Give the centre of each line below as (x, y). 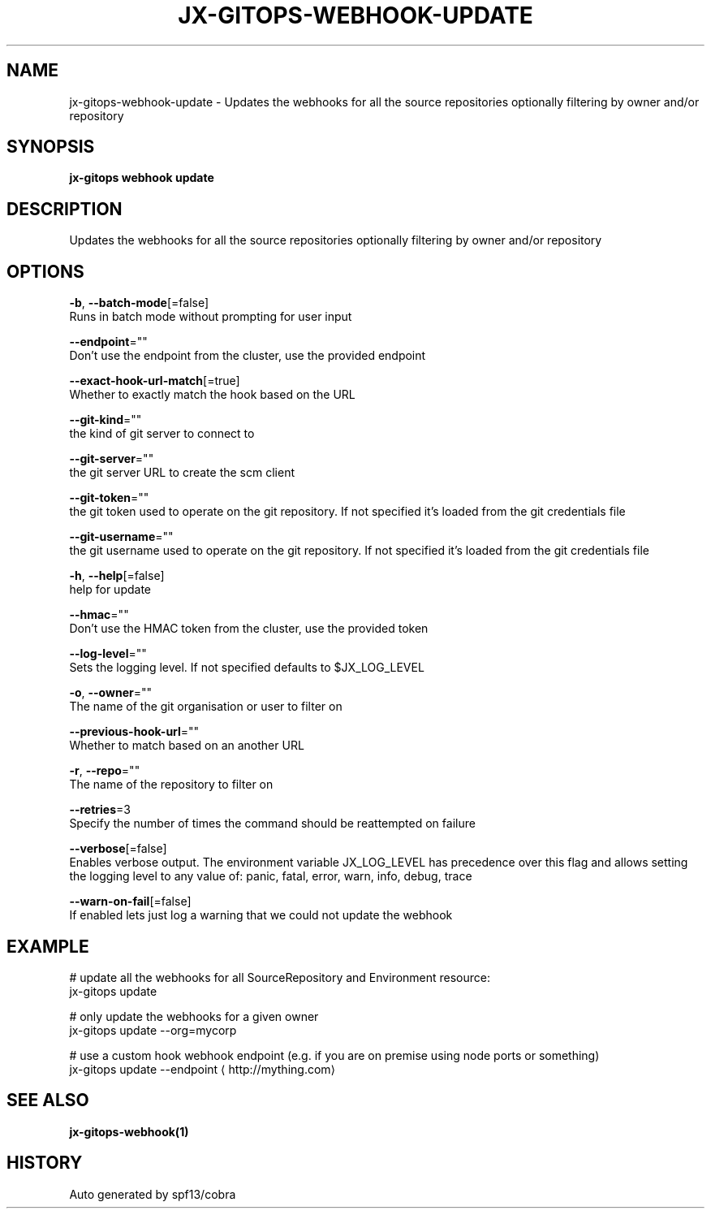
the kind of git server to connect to (162, 434)
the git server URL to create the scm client (182, 473)
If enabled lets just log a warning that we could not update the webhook (261, 915)
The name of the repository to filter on (171, 785)
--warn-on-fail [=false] (130, 902)
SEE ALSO (48, 1100)
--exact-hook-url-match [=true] (155, 381)
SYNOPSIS (51, 147)
